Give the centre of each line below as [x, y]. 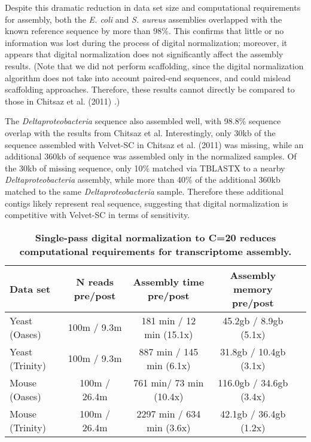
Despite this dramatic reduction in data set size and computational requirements [153, 7]
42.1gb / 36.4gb [253, 413]
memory [253, 288]
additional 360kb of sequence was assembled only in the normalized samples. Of [151, 156]
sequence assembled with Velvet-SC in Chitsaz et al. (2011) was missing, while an [154, 144]
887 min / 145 [169, 351]
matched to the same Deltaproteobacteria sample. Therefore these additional [144, 191]
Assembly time [169, 282]
